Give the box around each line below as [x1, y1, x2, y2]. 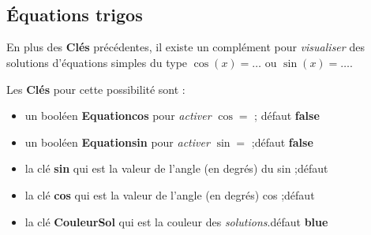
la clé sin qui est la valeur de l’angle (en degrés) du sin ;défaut [24, 160, 328, 177]
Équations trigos [6, 2, 143, 26]
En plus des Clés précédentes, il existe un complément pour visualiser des [6, 39, 365, 55]
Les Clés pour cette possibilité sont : [6, 80, 185, 97]
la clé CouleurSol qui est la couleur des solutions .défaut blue [24, 213, 328, 229]
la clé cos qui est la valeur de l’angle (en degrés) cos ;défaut [24, 186, 315, 203]
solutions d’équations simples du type [6, 54, 188, 70]
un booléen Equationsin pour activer [24, 133, 210, 150]
